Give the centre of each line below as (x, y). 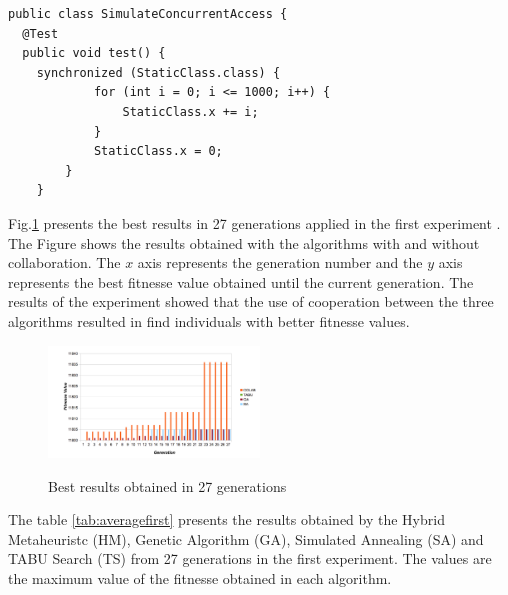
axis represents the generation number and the (280, 262)
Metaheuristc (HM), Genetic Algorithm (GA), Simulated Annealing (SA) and (246, 538)
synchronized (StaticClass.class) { (158, 72)
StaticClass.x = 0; (158, 151)
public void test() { (94, 53)
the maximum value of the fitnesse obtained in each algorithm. (200, 577)
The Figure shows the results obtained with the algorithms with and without (244, 242)
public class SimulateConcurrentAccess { (148, 14)
